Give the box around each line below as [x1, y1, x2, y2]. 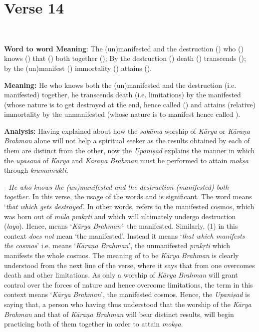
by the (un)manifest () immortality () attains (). [4, 62, 152, 73]
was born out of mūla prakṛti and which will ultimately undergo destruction [4, 211, 236, 221]
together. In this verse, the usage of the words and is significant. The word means [4, 191, 252, 202]
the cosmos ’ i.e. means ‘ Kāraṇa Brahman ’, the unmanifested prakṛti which [4, 240, 230, 251]
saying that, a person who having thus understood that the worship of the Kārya [4, 299, 252, 309]
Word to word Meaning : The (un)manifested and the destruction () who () [4, 43, 244, 53]
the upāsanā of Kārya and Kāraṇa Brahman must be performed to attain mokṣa [4, 155, 249, 165]
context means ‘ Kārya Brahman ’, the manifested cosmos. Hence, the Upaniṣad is [4, 289, 250, 300]
